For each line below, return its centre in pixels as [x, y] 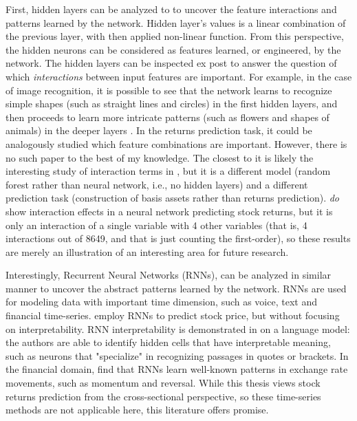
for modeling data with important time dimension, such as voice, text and [161, 302]
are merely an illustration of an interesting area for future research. [147, 251]
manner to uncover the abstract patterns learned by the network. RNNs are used [176, 288]
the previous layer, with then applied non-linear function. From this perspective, [175, 36]
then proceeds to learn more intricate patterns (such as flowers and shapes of [167, 117]
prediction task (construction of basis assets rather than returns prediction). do [173, 198]
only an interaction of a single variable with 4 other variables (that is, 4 [156, 225]
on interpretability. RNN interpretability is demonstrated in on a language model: [178, 328]
